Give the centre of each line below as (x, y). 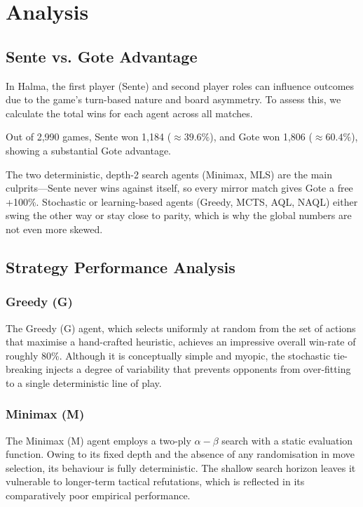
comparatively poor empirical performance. (98, 495)
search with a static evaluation (287, 440)
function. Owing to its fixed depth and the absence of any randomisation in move (180, 454)
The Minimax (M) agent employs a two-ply (98, 440)
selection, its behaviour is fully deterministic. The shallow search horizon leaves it (181, 467)
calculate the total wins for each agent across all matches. (129, 113)
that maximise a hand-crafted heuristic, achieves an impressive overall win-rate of (181, 342)
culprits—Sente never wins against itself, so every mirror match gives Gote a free (179, 188)
